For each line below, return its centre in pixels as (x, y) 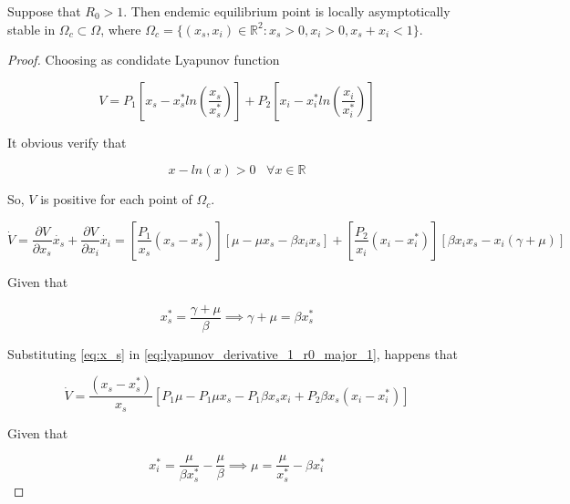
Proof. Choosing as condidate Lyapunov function (144, 60)
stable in (31, 29)
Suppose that (44, 11)
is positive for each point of (116, 199)
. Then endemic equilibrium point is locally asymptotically (287, 11)
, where (121, 29)
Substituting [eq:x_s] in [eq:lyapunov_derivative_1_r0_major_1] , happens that (233, 353)
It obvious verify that (67, 142)
